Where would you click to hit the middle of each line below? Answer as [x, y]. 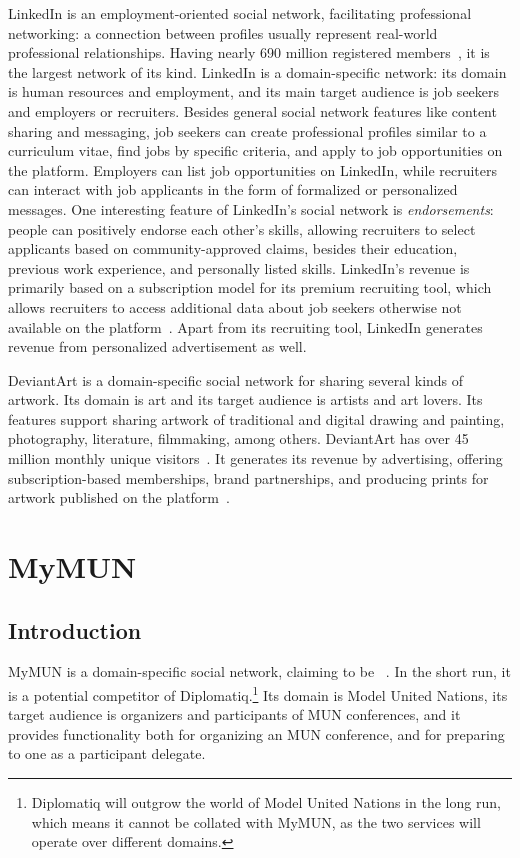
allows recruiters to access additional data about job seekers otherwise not [235, 306]
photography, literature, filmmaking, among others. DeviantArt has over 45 [238, 438]
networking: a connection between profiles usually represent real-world [223, 32]
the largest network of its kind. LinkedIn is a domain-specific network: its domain [257, 71]
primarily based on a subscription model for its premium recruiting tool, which [250, 287]
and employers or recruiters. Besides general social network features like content [252, 110]
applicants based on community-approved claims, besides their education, [233, 248]
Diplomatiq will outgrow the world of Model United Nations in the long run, [266, 802]
